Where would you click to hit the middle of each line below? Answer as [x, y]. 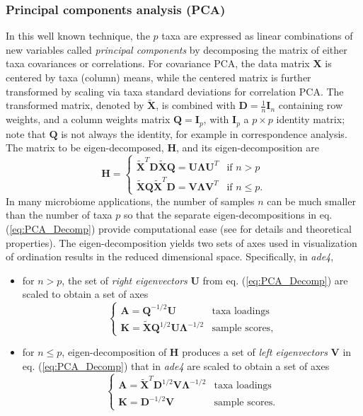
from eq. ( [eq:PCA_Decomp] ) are [275, 280]
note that [26, 133]
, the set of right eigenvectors [125, 280]
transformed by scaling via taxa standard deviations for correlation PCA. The [175, 91]
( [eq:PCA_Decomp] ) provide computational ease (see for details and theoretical [179, 229]
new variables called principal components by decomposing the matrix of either [177, 49]
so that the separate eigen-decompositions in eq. [228, 215]
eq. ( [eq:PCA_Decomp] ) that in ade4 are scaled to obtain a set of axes [176, 365]
